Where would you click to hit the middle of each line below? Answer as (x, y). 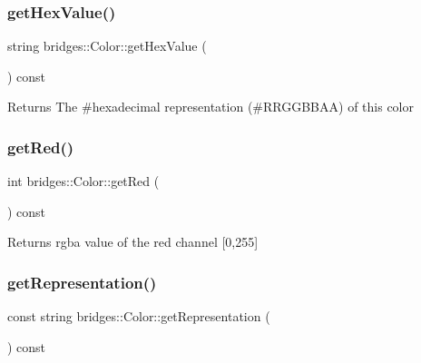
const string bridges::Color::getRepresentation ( (139, 316)
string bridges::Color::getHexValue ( (107, 46)
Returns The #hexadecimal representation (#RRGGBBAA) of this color (210, 107)
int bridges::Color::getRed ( (83, 181)
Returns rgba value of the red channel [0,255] (133, 242)
